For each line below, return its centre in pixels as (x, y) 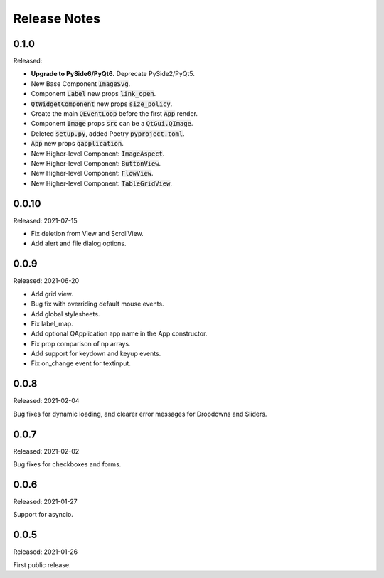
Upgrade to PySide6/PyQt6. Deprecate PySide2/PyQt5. (113, 74)
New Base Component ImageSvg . (81, 84)
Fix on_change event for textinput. (81, 363)
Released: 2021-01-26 (46, 552)
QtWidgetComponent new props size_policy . (102, 104)
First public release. (42, 564)
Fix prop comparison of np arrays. (81, 343)
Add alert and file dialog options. (79, 243)
